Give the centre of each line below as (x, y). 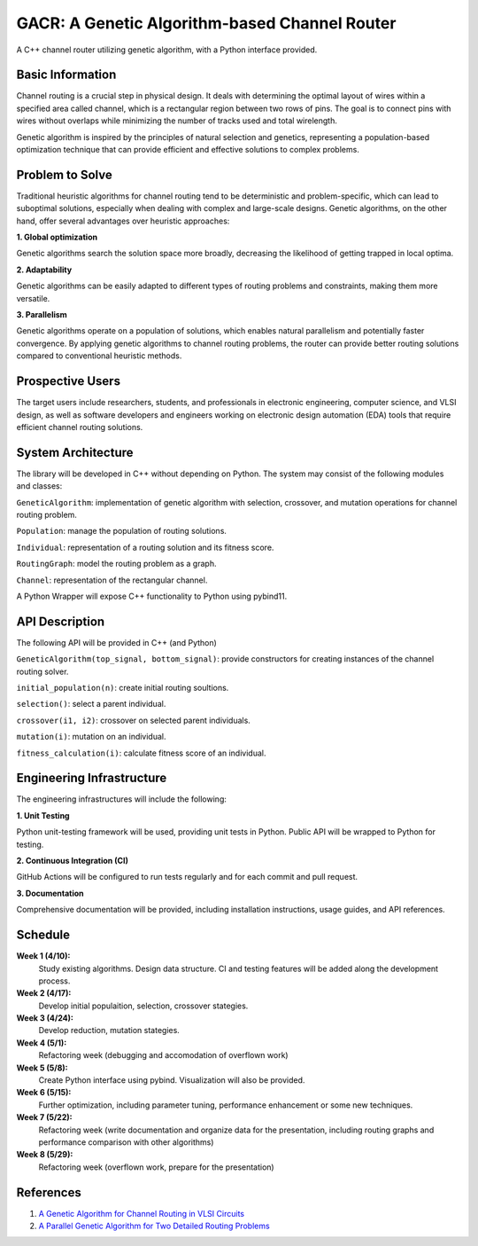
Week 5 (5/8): (42, 1068)
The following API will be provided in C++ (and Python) (116, 642)
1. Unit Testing (43, 815)
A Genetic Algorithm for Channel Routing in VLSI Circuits (142, 1213)
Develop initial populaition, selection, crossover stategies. (143, 1006)
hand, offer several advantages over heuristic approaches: (123, 221)
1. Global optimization (57, 237)
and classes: (39, 486)
